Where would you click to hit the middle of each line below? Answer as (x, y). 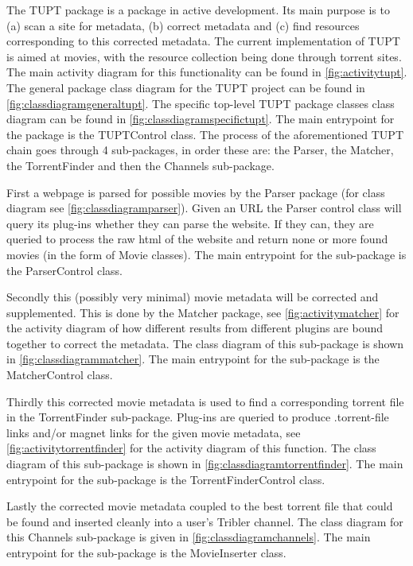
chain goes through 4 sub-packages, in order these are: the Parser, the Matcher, (200, 150)
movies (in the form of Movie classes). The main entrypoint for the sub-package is (206, 254)
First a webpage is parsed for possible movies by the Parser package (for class (196, 192)
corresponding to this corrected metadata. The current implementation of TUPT (203, 41)
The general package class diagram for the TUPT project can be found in (186, 87)
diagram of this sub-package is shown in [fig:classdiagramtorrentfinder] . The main (205, 464)
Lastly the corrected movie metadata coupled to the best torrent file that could (200, 506)
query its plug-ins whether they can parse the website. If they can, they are (190, 223)
